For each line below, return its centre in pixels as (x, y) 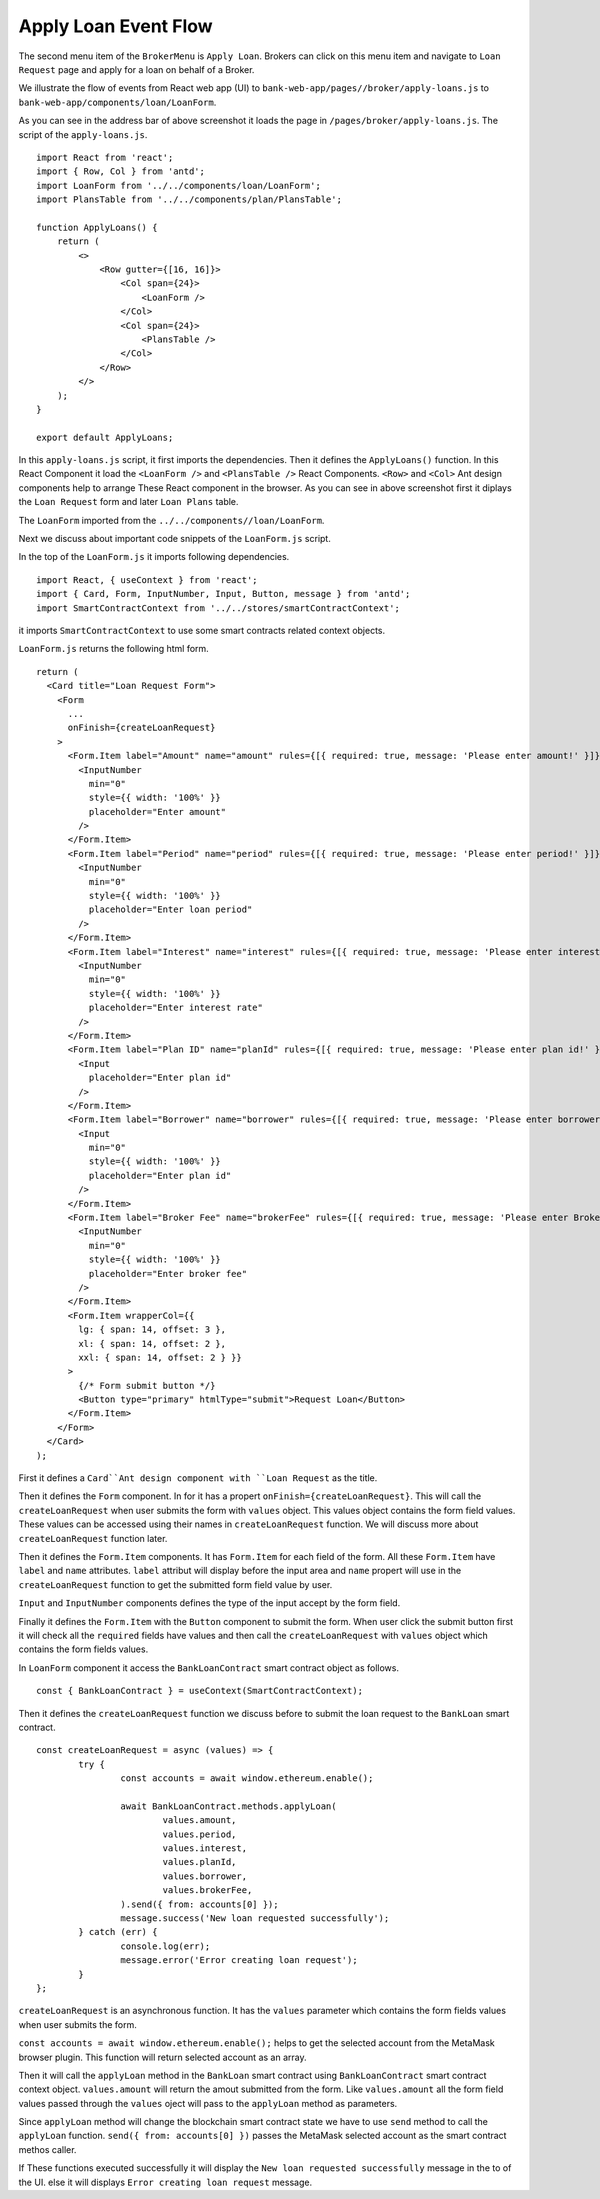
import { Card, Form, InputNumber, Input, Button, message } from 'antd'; (223, 594)
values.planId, (199, 1862)
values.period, (199, 1834)
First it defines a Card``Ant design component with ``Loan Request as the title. (198, 1478)
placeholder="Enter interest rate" (176, 1008)
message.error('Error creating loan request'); (239, 1960)
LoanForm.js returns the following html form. (113, 649)
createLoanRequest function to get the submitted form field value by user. (175, 1584)
